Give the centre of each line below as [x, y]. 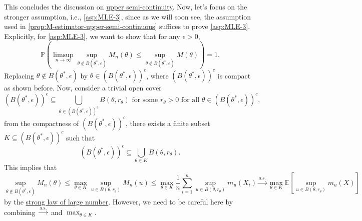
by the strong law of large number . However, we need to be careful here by [119, 201]
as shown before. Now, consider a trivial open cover [83, 88]
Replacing [19, 75]
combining [20, 212]
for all [190, 100]
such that [81, 137]
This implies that [31, 167]
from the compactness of [42, 123]
